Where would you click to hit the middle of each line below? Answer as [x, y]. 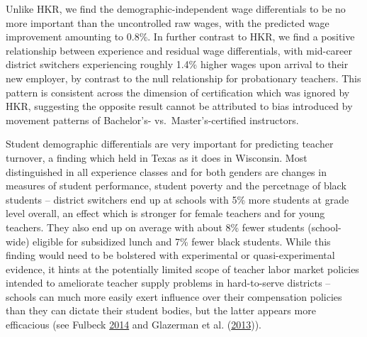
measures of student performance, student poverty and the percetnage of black [176, 186]
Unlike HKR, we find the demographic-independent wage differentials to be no [176, 9]
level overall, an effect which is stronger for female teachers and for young [165, 213]
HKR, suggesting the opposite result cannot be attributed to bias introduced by [179, 106]
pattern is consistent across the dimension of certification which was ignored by [178, 92]
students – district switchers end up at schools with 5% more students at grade [177, 199]
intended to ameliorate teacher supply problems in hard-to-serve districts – [168, 283]
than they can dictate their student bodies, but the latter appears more [161, 310]
